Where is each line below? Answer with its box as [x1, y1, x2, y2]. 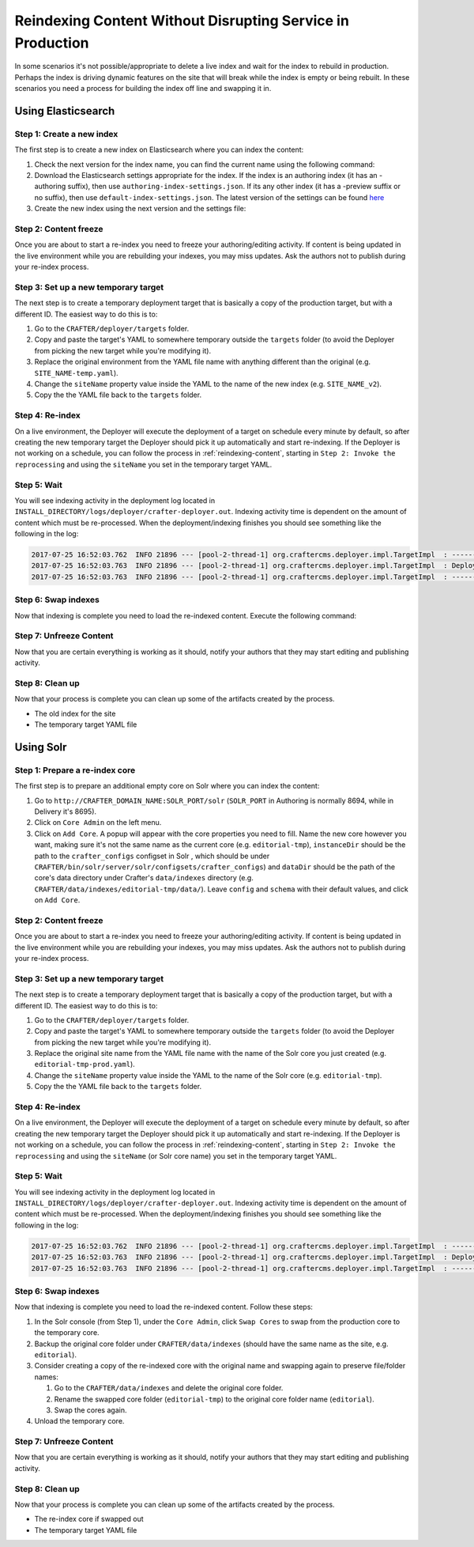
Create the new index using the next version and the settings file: [34, 204, 246, 214]
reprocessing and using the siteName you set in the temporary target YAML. [14, 460, 273, 469]
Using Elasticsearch [14, 104, 115, 118]
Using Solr [14, 740, 67, 754]
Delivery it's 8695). [34, 807, 97, 816]
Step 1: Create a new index [14, 128, 118, 139]
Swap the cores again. [54, 1405, 127, 1415]
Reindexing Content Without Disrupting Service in [14, 12, 349, 29]
